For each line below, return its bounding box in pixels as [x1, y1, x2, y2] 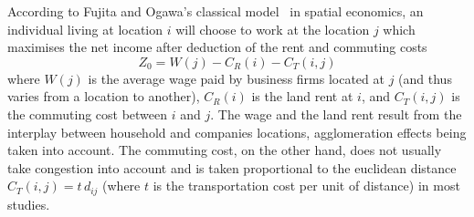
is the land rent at [251, 87, 353, 106]
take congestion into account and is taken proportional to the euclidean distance [7, 158, 457, 177]
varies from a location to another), [7, 87, 200, 106]
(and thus [398, 68, 452, 88]
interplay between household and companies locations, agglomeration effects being [7, 122, 467, 141]
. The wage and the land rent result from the [210, 104, 462, 123]
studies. [7, 194, 50, 213]
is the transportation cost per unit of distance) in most [153, 176, 460, 195]
